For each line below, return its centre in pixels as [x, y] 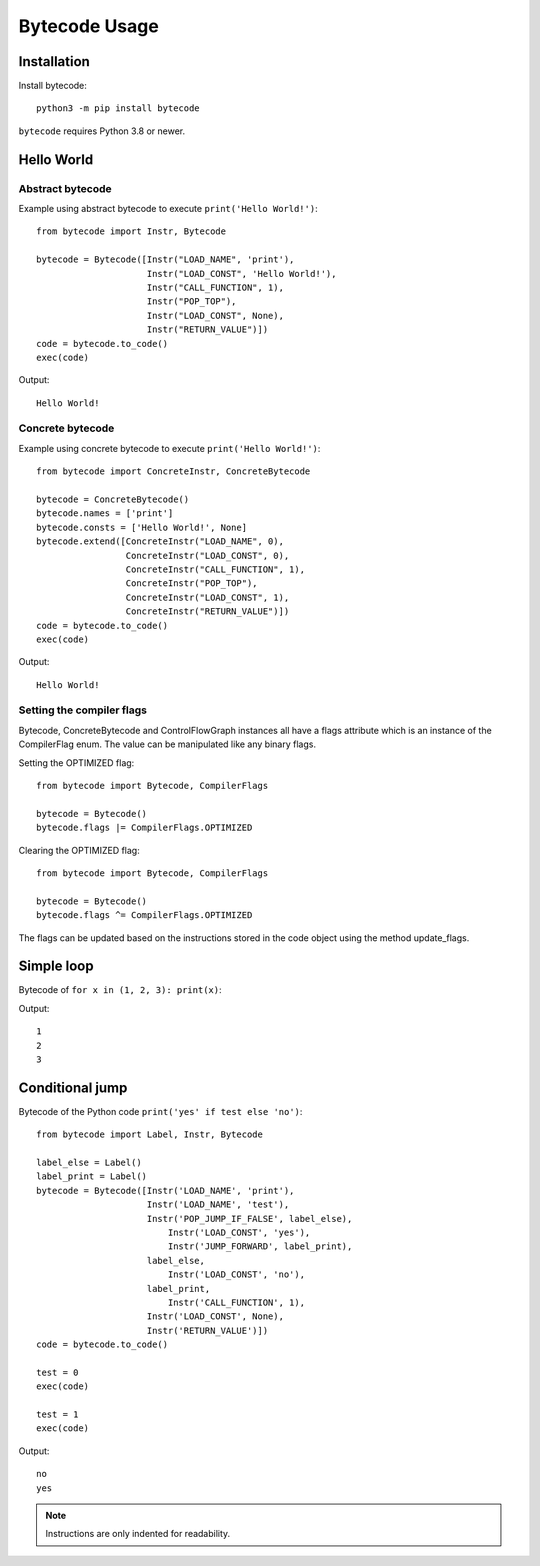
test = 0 [57, 1372]
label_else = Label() [89, 1163]
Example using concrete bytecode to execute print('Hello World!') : [169, 448]
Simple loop [56, 966]
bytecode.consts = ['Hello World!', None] [142, 527]
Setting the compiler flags [82, 710]
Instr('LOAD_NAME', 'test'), [218, 1204]
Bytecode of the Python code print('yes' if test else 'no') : [160, 1111]
